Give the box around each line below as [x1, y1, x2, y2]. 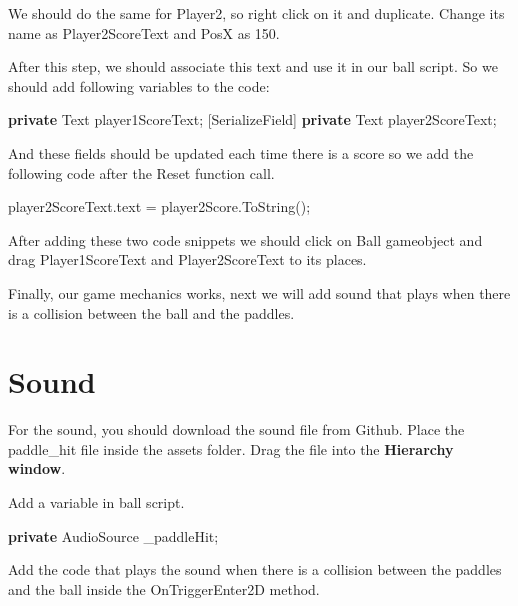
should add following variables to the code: [8, 75, 270, 96]
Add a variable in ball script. [8, 492, 185, 513]
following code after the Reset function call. [8, 162, 275, 183]
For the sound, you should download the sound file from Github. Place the [8, 419, 465, 440]
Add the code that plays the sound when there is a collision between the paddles [8, 559, 502, 580]
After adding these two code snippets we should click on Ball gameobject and [8, 229, 483, 250]
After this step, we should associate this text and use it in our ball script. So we [8, 56, 498, 77]
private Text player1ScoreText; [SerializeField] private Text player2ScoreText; [8, 109, 497, 130]
